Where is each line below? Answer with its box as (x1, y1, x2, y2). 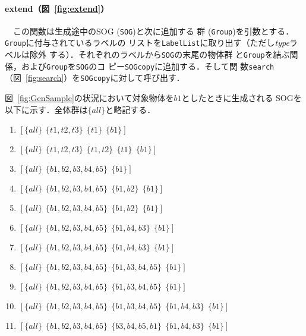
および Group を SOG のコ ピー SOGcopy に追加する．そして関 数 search (21, 59, 275, 72)
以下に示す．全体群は (5, 103, 88, 115)
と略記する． (105, 103, 156, 115)
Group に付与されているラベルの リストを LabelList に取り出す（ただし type (5, 36, 289, 49)
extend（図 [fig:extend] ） (5, 2, 109, 14)
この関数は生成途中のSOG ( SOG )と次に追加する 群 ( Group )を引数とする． (12, 24, 294, 37)
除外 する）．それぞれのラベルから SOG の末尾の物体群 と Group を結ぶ (29, 48, 290, 61)
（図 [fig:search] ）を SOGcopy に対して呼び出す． (5, 71, 185, 84)
